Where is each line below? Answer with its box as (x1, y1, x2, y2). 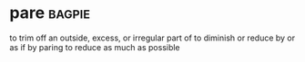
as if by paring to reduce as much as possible (9, 41, 180, 52)
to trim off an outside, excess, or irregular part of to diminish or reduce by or (9, 32, 296, 43)
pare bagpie (9, 3, 91, 23)
